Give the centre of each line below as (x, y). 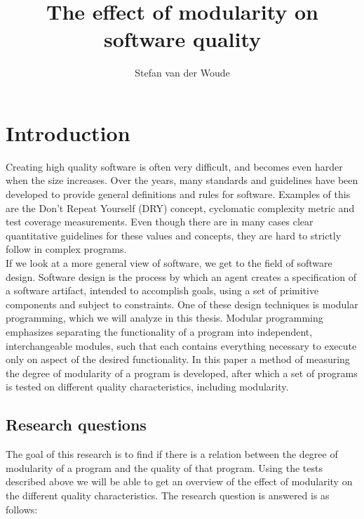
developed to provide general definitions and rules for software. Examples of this (178, 194)
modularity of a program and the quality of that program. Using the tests (164, 467)
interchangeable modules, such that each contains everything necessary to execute (181, 345)
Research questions (76, 425)
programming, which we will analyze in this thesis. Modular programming (164, 318)
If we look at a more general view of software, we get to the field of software (169, 263)
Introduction (68, 132)
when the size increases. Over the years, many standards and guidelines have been (182, 180)
